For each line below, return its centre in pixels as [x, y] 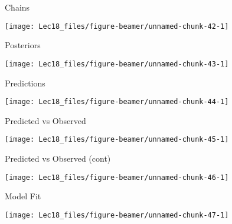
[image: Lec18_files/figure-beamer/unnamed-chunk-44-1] [117, 102]
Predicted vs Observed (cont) [58, 158]
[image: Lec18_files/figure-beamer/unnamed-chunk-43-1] [117, 64]
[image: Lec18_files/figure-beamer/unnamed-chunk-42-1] [117, 26]
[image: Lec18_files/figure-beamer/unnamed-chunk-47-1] [117, 215]
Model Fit [23, 196]
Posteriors [23, 45]
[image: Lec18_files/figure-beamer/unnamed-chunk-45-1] [117, 140]
